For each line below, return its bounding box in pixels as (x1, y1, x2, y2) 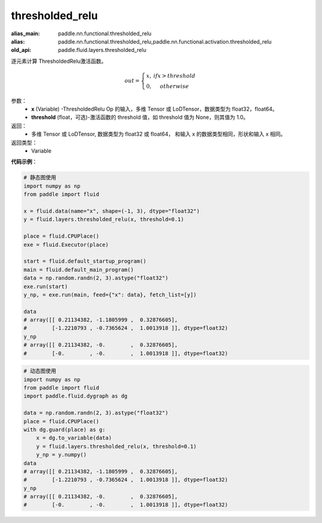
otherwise (160, 82, 189, 90)
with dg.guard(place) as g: (23, 426, 106, 433)
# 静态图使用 (23, 174, 57, 181)
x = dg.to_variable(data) (36, 435, 112, 442)
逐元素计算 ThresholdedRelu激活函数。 (11, 57, 107, 65)
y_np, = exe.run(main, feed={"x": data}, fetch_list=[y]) (23, 291, 197, 298)
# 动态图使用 (23, 368, 57, 375)
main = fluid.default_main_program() (23, 266, 134, 273)
